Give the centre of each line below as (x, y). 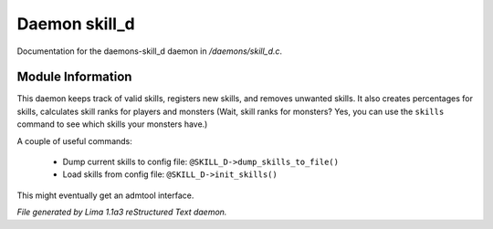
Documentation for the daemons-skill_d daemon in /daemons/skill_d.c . (150, 51)
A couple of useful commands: (74, 141)
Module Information (74, 77)
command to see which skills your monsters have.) (112, 124)
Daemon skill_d (76, 24)
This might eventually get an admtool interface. (105, 195)
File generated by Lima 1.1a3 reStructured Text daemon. (122, 212)
